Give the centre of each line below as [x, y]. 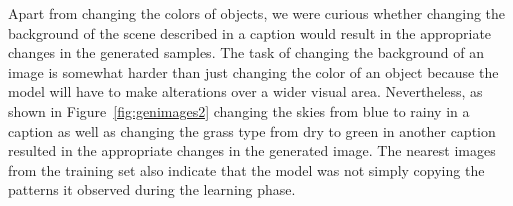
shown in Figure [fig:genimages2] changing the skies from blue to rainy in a [239, 110]
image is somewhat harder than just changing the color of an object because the [253, 71]
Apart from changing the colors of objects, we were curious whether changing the [257, 13]
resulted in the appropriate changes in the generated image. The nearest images [252, 150]
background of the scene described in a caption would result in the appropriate [250, 32]
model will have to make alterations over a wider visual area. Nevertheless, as [245, 91]
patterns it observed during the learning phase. [152, 189]
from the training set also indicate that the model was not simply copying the [246, 169]
